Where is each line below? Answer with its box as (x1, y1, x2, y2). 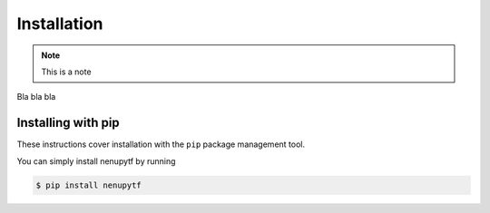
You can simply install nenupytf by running (16, 155, 176, 167)
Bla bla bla (16, 92, 56, 102)
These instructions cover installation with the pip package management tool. (16, 139, 306, 150)
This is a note (41, 66, 92, 77)
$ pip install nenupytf (35, 179, 142, 190)
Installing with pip (16, 115, 120, 131)
